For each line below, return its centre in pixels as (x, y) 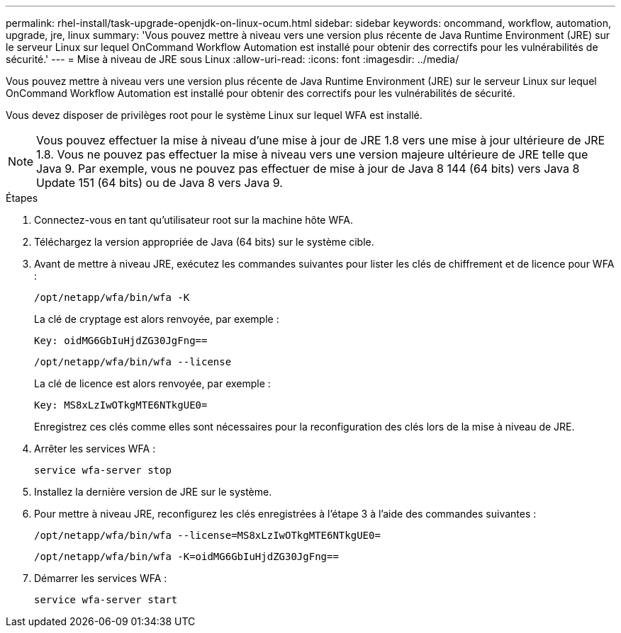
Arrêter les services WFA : (95, 449)
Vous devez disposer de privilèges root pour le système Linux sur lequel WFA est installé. (214, 115)
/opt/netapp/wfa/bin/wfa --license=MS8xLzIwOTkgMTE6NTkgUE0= (207, 535)
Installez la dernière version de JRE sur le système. (153, 492)
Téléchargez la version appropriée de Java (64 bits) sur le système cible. (204, 242)
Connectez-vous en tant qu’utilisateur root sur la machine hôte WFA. (194, 220)
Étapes (22, 198)
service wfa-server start (106, 600)
